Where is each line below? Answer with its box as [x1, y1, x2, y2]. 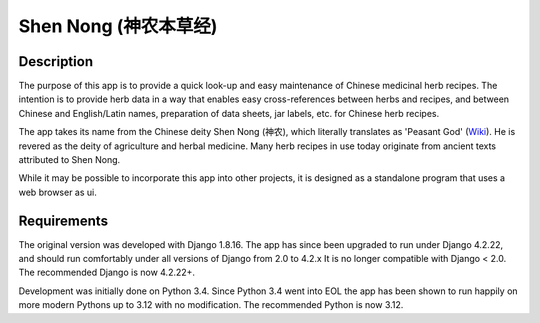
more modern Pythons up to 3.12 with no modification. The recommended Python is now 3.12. [18, 299, 404, 311]
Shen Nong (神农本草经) [18, 15, 218, 37]
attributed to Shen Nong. [18, 154, 121, 166]
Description [18, 53, 94, 70]
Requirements [18, 212, 109, 229]
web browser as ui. [18, 186, 97, 198]
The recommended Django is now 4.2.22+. [18, 266, 195, 279]
